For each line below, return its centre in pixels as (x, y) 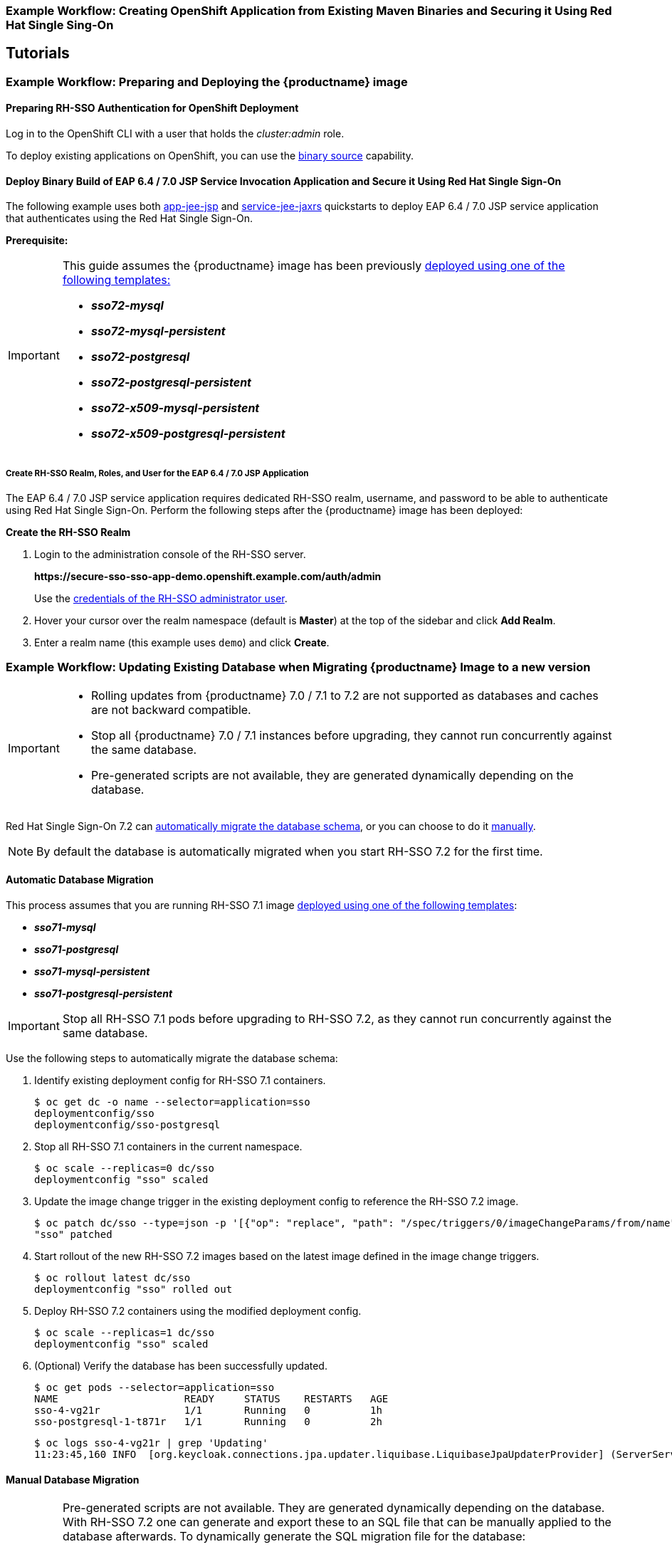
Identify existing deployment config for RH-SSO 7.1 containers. (180, 1081)
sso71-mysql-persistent (92, 972)
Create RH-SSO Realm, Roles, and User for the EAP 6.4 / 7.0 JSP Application (157, 473)
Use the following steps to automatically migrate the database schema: (172, 1059)
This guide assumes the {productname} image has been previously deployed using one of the (314, 266)
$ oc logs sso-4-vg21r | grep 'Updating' (151, 1443)
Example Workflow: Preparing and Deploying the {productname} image (207, 82)
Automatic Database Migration (80, 880)
